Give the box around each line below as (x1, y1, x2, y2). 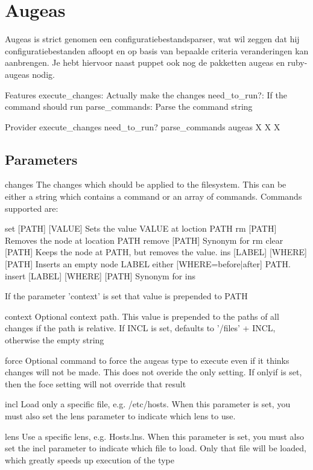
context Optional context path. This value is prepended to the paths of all (5, 310, 279, 322)
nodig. (32, 68, 55, 80)
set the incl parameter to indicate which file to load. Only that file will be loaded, (5, 442, 306, 454)
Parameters (5, 150, 78, 168)
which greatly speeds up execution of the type (5, 453, 174, 466)
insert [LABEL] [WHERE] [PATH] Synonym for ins (5, 269, 196, 282)
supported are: (5, 202, 58, 214)
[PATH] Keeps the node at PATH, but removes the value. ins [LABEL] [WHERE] (5, 246, 307, 258)
